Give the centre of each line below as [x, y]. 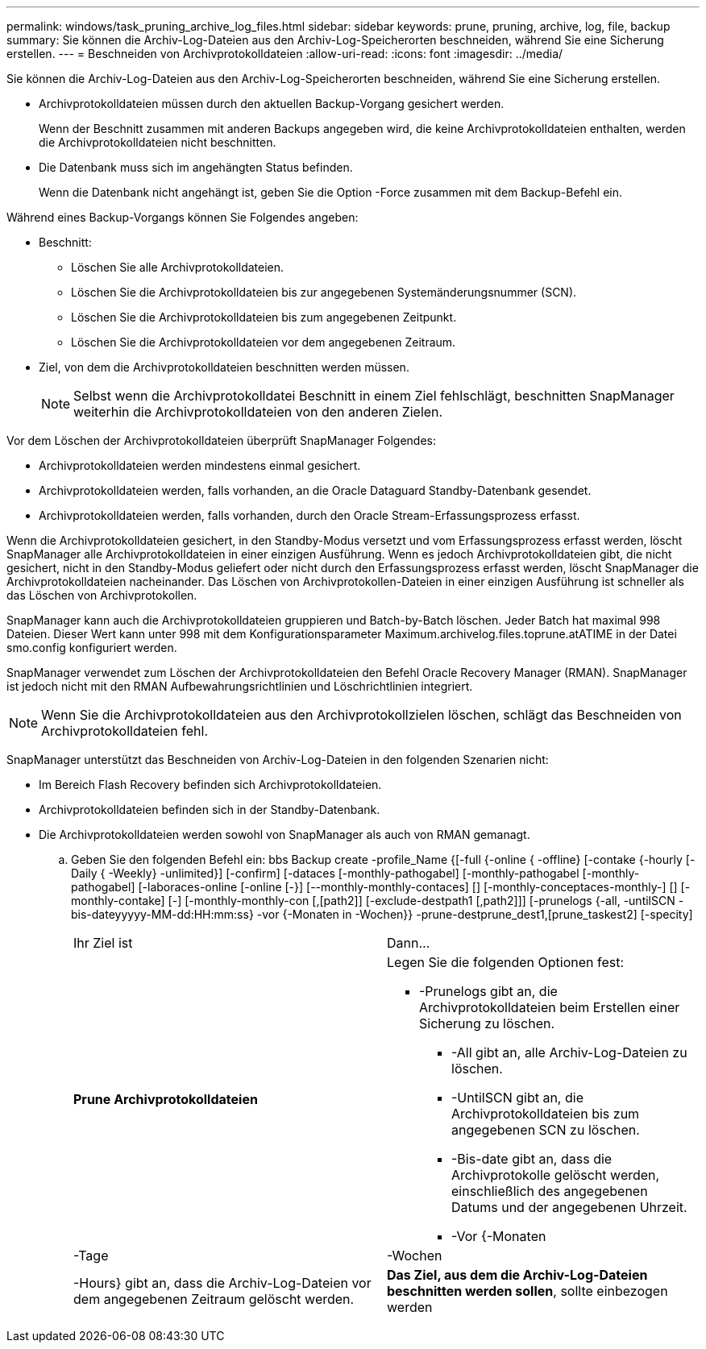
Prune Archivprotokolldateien [166, 1099]
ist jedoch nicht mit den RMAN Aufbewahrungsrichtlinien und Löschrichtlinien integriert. [240, 686]
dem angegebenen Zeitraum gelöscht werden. [214, 1299]
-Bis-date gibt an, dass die [532, 1159]
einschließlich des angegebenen [550, 1191]
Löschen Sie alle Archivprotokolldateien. [178, 267]
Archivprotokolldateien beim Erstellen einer [550, 1007]
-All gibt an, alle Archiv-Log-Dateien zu [569, 1052]
